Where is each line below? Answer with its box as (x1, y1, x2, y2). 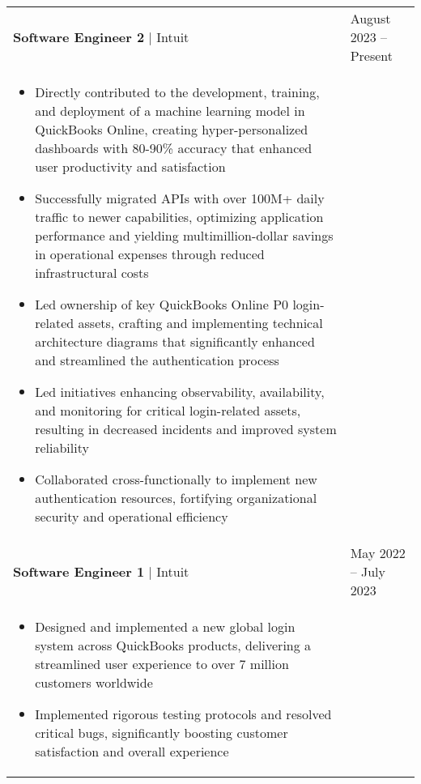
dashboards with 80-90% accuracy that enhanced (35, 138, 313, 157)
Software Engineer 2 (13, 28, 145, 46)
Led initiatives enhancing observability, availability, (35, 382, 325, 401)
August (350, 9, 391, 28)
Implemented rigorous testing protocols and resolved (35, 705, 332, 723)
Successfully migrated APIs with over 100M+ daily (35, 189, 325, 207)
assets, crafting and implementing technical (78, 313, 323, 332)
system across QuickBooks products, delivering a (35, 636, 312, 654)
